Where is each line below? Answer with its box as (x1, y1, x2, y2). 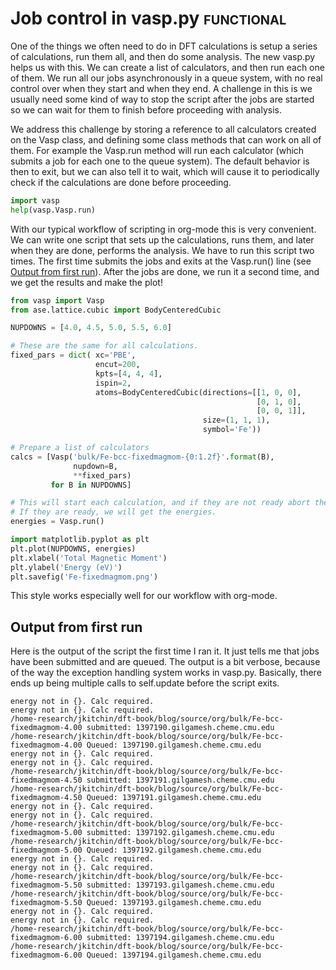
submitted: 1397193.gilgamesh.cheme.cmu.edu (86, 880, 275, 891)
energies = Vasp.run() (10, 517, 105, 527)
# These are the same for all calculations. (10, 341, 199, 351)
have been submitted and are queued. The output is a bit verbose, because (10, 656, 321, 668)
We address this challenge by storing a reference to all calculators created (10, 123, 317, 135)
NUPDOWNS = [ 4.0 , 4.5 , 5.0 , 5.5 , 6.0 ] (10, 323, 172, 333)
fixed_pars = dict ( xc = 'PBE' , (10, 350, 137, 361)
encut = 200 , (95, 360, 141, 370)
